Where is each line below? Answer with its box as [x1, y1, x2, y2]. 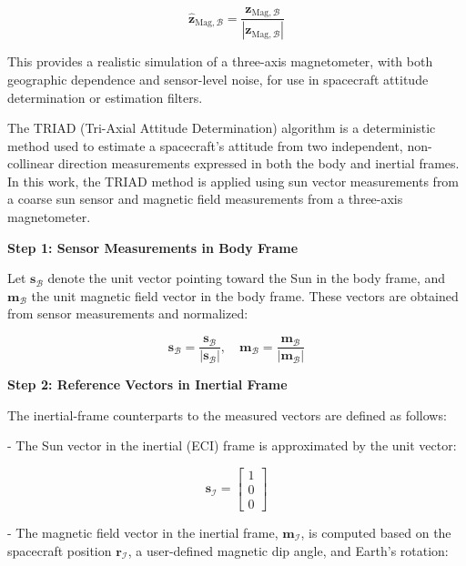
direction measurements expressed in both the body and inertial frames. [58, 154, 460, 173]
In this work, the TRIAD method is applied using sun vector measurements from [7, 171, 460, 190]
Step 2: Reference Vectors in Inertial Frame [7, 375, 288, 394]
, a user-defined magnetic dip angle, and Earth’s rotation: [127, 541, 449, 560]
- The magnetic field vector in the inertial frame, [7, 522, 279, 541]
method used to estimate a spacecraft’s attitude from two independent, [7, 136, 403, 155]
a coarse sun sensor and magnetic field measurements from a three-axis [7, 189, 403, 208]
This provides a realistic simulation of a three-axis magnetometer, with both [7, 52, 433, 71]
